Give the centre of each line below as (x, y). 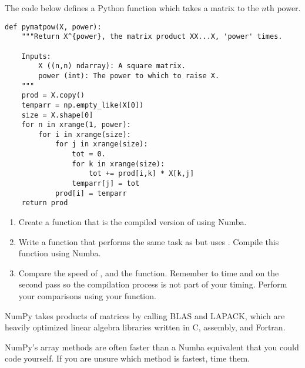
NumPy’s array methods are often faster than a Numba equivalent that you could (152, 347)
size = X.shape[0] (57, 115)
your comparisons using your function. (87, 296)
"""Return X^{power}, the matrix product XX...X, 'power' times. (152, 37)
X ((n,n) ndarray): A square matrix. (112, 66)
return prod (45, 203)
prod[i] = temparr (91, 193)
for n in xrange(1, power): (76, 125)
